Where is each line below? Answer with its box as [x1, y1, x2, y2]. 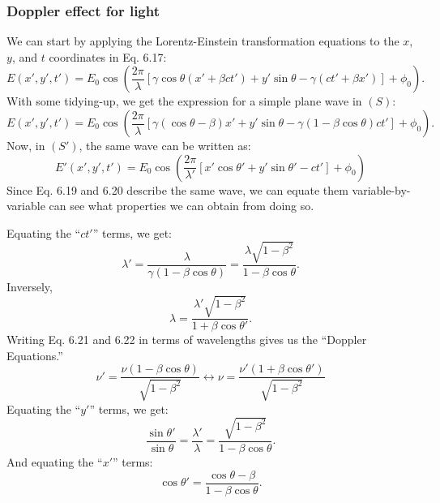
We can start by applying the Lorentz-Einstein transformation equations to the [6, 32, 399, 49]
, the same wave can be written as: [79, 137, 251, 153]
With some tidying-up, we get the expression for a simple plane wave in [6, 92, 362, 110]
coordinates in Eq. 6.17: [49, 48, 167, 65]
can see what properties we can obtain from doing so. [49, 197, 314, 214]
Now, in [6, 137, 45, 153]
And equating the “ [6, 453, 103, 470]
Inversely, [6, 277, 53, 294]
